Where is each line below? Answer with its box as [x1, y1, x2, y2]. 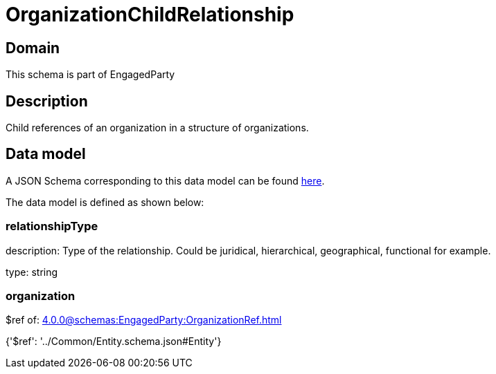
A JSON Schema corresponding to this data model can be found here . [6, 174, 325, 187]
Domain [6, 39, 60, 57]
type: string [6, 265, 58, 278]
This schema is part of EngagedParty [6, 68, 175, 81]
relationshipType [6, 219, 98, 234]
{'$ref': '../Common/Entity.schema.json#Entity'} [6, 335, 222, 348]
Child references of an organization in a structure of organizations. [6, 122, 309, 134]
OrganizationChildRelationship [6, 3, 294, 26]
